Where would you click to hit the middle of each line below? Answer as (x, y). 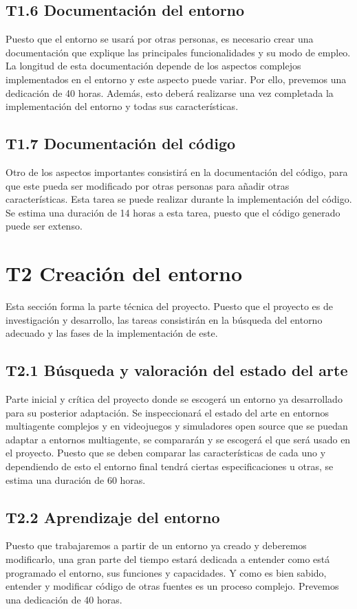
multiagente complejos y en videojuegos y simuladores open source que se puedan (177, 426)
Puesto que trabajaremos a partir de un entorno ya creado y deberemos (156, 545)
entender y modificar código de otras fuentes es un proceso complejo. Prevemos (172, 586)
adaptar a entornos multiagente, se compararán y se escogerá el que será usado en (178, 439)
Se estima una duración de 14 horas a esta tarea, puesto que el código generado (173, 212)
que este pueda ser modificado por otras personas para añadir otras (148, 185)
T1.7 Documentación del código (121, 143)
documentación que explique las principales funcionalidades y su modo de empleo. (178, 52)
